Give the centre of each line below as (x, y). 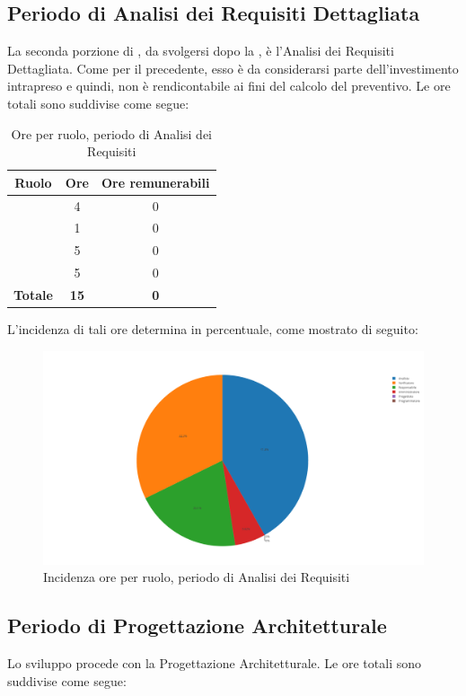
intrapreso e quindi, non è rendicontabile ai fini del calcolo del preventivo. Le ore (229, 86)
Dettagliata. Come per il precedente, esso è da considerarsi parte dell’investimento (233, 68)
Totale (33, 294)
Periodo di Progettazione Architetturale (197, 626)
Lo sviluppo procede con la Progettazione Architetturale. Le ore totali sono (214, 663)
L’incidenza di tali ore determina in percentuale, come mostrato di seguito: (213, 329)
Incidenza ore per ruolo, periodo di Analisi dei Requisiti (197, 577)
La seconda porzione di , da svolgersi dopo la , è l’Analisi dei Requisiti (201, 51)
